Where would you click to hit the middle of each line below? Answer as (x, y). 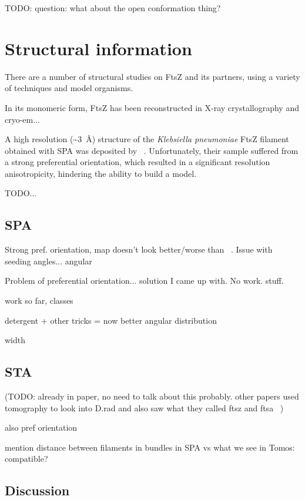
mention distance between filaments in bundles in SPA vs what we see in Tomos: (150, 447)
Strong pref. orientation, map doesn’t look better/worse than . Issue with (139, 249)
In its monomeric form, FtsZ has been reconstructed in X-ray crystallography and (152, 107)
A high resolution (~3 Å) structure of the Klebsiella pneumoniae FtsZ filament (147, 139)
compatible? (26, 459)
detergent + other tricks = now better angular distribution (111, 320)
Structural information (98, 48)
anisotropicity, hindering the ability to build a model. (101, 173)
